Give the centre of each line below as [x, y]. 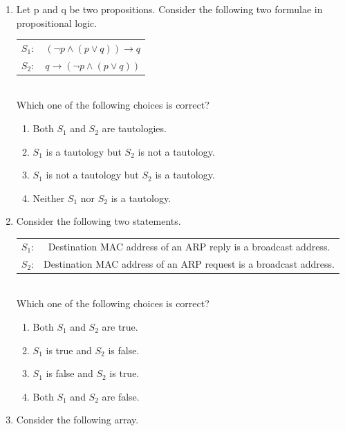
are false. [121, 396]
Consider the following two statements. [99, 221]
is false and [69, 373]
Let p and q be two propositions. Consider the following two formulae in [169, 9]
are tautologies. [134, 128]
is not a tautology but [92, 175]
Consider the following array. [77, 420]
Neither [49, 198]
